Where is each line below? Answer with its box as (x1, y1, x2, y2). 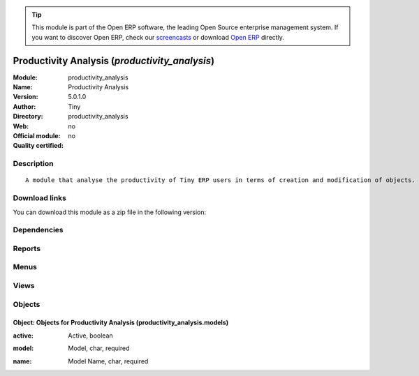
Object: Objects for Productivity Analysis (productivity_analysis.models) (13, 318, 229, 327)
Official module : (13, 132, 61, 140)
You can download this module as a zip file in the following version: (13, 208, 207, 216)
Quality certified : (13, 142, 64, 150)
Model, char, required (68, 344, 130, 352)
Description (13, 159, 54, 169)
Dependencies (13, 225, 64, 235)
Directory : (13, 112, 43, 121)
